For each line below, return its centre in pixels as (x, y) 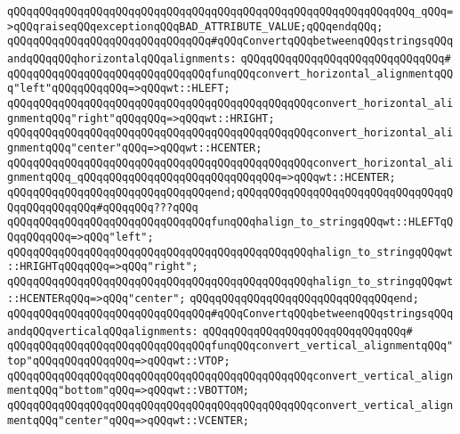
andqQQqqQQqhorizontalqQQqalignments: (122, 58)
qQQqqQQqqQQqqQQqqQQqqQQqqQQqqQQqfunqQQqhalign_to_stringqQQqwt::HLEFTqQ (230, 222)
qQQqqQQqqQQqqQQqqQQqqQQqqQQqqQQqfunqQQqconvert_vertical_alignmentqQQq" (230, 346)
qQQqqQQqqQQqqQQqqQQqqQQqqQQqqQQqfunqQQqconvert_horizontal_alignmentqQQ (230, 74)
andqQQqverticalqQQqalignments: (103, 331)
